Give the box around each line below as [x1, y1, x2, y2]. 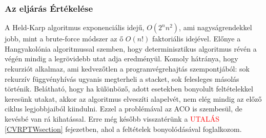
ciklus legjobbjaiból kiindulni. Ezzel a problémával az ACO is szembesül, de [5, 103, 242, 114]
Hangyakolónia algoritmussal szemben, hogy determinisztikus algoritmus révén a [5, 43, 257, 54]
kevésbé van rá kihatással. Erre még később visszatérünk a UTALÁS [5, 113, 220, 124]
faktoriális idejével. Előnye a [152, 33, 241, 44]
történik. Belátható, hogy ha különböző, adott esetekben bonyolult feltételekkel [5, 83, 253, 94]
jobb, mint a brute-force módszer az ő [5, 33, 124, 44]
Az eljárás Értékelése [5, 2, 93, 14]
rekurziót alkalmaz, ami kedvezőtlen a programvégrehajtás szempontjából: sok [5, 63, 250, 74]
